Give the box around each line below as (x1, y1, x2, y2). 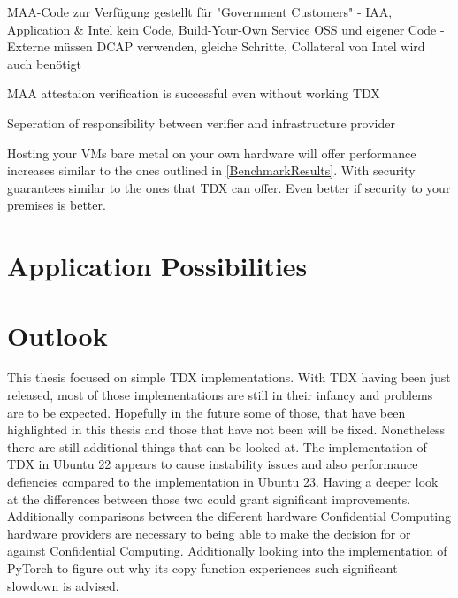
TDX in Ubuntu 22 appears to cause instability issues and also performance (7, 455, 418, 473)
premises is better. (7, 195, 106, 214)
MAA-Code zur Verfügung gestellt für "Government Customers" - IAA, (7, 3, 393, 20)
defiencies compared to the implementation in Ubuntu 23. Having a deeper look (7, 472, 439, 490)
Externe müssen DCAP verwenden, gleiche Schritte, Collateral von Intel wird (7, 37, 425, 56)
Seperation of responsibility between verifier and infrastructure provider (7, 113, 395, 132)
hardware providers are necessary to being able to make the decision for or (7, 524, 411, 542)
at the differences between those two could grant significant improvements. (7, 489, 411, 508)
